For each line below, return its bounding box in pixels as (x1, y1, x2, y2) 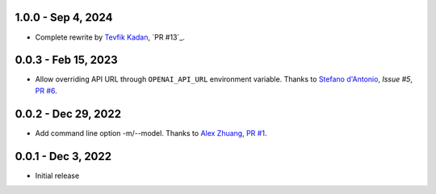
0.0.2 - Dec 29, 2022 (15, 107, 121, 120)
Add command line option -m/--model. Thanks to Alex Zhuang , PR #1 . (35, 128, 267, 137)
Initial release (35, 171, 80, 180)
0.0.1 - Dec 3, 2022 (15, 150, 112, 163)
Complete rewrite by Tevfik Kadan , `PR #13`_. (35, 32, 186, 42)
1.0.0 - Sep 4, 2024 (15, 11, 113, 24)
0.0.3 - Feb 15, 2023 (15, 53, 118, 67)
